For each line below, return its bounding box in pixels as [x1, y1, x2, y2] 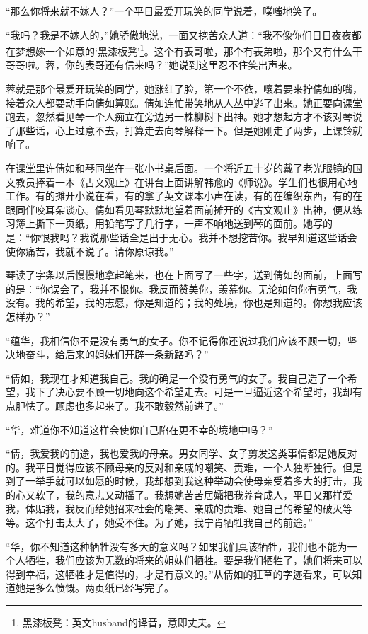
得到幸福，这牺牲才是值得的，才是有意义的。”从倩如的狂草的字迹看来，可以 [6, 566, 352, 581]
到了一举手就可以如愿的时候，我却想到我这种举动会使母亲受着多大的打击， [6, 473, 352, 488]
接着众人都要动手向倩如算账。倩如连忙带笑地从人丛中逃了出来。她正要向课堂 [6, 95, 362, 110]
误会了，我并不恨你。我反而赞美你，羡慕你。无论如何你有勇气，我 [50, 281, 357, 296]
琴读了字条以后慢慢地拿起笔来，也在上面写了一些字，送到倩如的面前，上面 [6, 267, 352, 282]
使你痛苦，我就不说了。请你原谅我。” [6, 243, 174, 258]
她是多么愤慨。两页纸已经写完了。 [15, 580, 174, 595]
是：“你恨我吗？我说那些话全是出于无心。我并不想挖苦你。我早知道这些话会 [6, 229, 357, 244]
